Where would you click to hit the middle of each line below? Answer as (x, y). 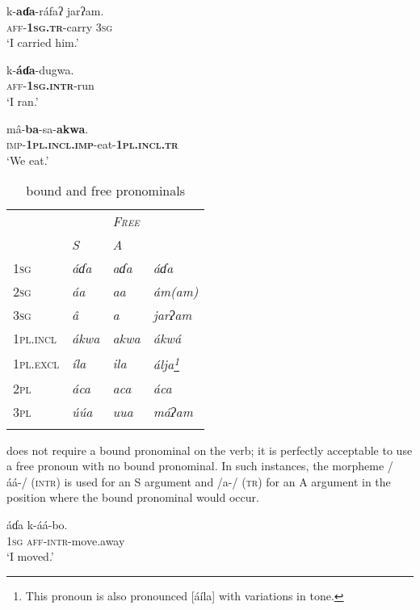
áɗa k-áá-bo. (37, 525)
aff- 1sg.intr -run (50, 85)
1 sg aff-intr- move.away (66, 540)
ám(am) (176, 292)
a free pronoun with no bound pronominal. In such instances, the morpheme (195, 466)
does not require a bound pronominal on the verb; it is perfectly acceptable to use (210, 450)
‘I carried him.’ (43, 42)
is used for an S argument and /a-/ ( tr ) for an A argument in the (227, 481)
